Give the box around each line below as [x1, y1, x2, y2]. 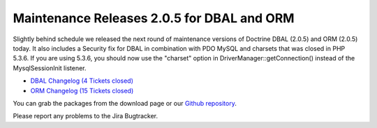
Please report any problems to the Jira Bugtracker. [13, 112, 158, 120]
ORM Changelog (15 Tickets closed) [30, 86, 134, 95]
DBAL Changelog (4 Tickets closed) [30, 77, 134, 85]
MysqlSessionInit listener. [13, 63, 87, 72]
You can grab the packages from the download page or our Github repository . [13, 99, 237, 107]
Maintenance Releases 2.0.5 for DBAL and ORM [13, 10, 295, 26]
